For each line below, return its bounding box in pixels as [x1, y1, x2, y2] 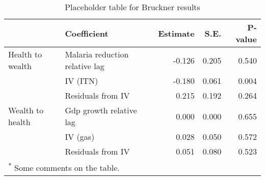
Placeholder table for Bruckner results [65, 1, 200, 13]
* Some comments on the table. [8, 160, 120, 174]
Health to [8, 48, 42, 60]
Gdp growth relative [65, 104, 137, 116]
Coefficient [65, 27, 109, 39]
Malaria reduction [65, 48, 129, 60]
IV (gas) [65, 131, 95, 142]
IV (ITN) [65, 75, 98, 86]
